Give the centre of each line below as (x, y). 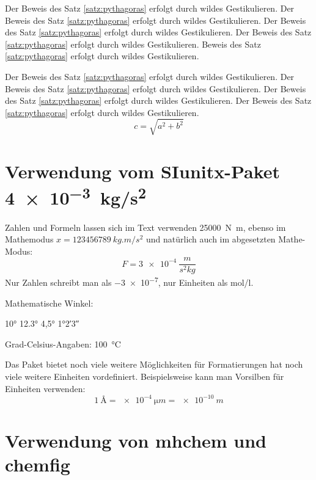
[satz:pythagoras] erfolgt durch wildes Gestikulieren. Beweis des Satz (133, 44)
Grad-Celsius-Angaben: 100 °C (63, 344)
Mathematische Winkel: (49, 303)
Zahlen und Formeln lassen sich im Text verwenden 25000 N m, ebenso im (145, 227)
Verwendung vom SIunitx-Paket (143, 171)
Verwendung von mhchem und (136, 440)
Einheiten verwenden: (45, 388)
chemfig (38, 464)
